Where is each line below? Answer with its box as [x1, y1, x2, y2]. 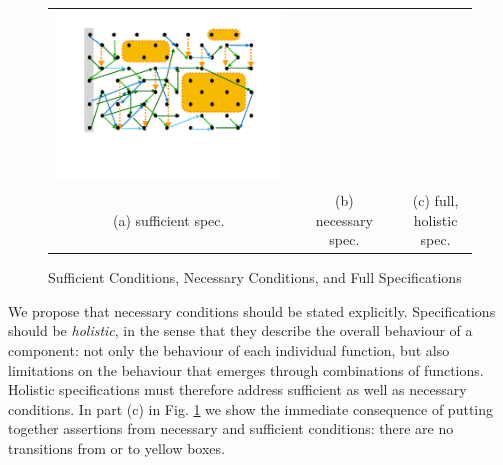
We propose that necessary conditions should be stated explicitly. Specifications [8, 300, 496, 321]
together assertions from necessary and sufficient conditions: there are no [8, 418, 454, 439]
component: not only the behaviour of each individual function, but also [8, 340, 450, 361]
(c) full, [412, 189, 459, 210]
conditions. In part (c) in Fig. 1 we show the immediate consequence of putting [8, 398, 494, 419]
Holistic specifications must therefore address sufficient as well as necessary [8, 379, 467, 400]
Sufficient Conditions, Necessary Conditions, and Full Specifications [48, 267, 462, 288]
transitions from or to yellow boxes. [8, 438, 225, 458]
